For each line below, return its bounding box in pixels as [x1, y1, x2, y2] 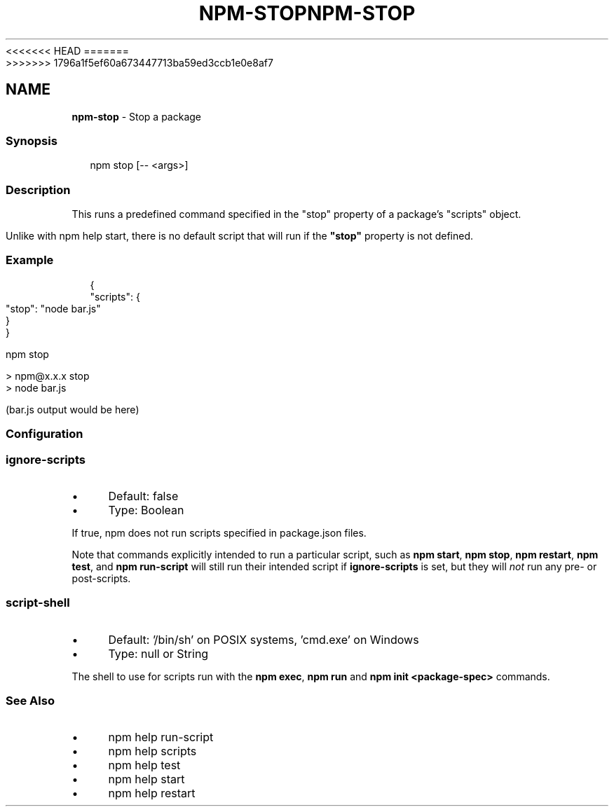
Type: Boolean [108, 502, 184, 517]
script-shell [6, 596, 70, 610]
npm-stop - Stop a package [71, 110, 202, 123]
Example [6, 253, 54, 268]
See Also [6, 694, 55, 708]
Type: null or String [108, 646, 209, 661]
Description [6, 182, 71, 197]
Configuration [6, 427, 83, 441]
